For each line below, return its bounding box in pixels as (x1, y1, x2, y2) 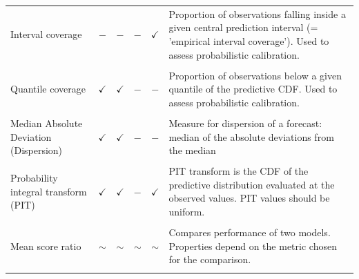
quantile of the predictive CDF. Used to (168, 81, 338, 96)
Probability (10, 170, 58, 184)
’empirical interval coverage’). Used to (168, 33, 329, 48)
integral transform (10, 184, 87, 198)
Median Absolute (10, 115, 83, 130)
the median (168, 143, 216, 157)
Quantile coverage (10, 81, 86, 96)
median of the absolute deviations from (168, 129, 334, 144)
